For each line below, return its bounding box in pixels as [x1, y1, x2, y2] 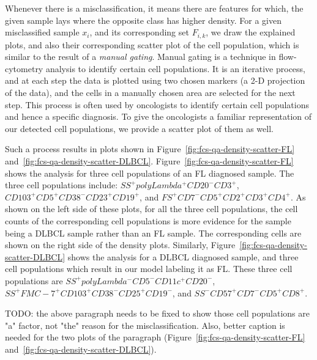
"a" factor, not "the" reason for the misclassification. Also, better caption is [5, 318, 285, 331]
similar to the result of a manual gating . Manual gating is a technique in [5, 50, 276, 63]
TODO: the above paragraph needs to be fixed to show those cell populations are [5, 307, 310, 320]
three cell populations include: [5, 178, 118, 191]
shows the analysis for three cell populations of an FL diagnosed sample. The [5, 166, 294, 179]
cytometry [5, 62, 43, 75]
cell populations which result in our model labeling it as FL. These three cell [5, 262, 293, 275]
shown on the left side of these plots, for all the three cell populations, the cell [5, 202, 298, 215]
